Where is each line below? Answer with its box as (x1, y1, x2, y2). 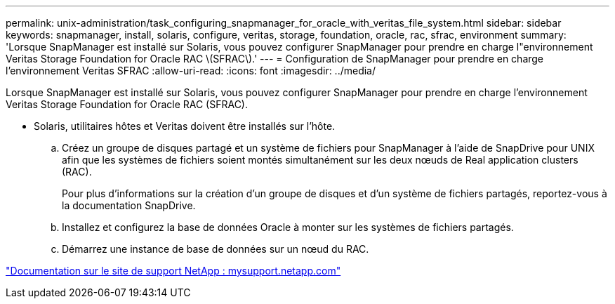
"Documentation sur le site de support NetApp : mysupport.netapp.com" (6, 265, 341, 277)
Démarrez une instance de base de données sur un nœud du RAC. (62, 243, 369, 255)
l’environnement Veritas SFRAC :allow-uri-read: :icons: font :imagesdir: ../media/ (6, 65, 376, 77)
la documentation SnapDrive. (62, 199, 196, 211)
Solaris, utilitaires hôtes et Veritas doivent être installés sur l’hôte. (34, 120, 336, 132)
